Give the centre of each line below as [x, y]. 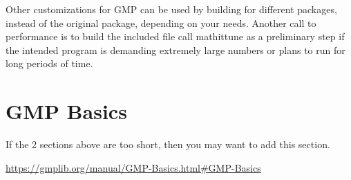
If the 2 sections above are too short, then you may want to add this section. [168, 144]
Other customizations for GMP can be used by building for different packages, [171, 9]
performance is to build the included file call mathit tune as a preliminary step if [175, 36]
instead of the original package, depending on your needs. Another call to [161, 22]
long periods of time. [49, 63]
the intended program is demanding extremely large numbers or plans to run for [175, 49]
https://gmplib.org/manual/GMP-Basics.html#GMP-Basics [133, 167]
